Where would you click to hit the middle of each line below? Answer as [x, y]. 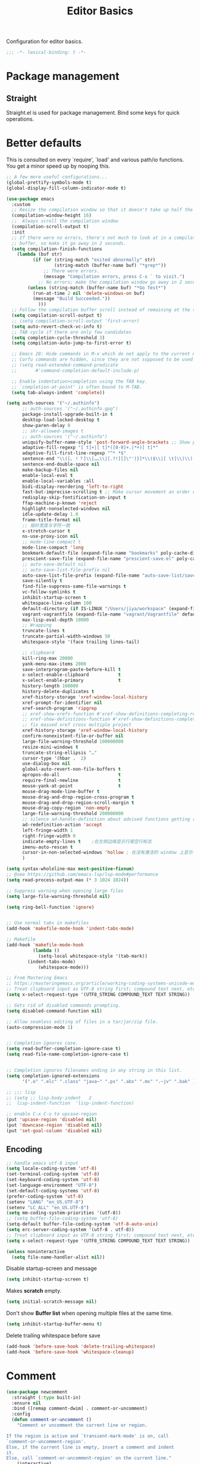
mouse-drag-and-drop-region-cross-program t [78, 797]
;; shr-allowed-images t [53, 431]
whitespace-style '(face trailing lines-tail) [81, 642]
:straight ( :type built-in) [46, 1397]
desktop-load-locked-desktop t [61, 420]
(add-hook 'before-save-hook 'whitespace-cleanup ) [70, 1352]
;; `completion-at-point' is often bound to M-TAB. [77, 387]
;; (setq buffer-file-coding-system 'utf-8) [62, 1219]
